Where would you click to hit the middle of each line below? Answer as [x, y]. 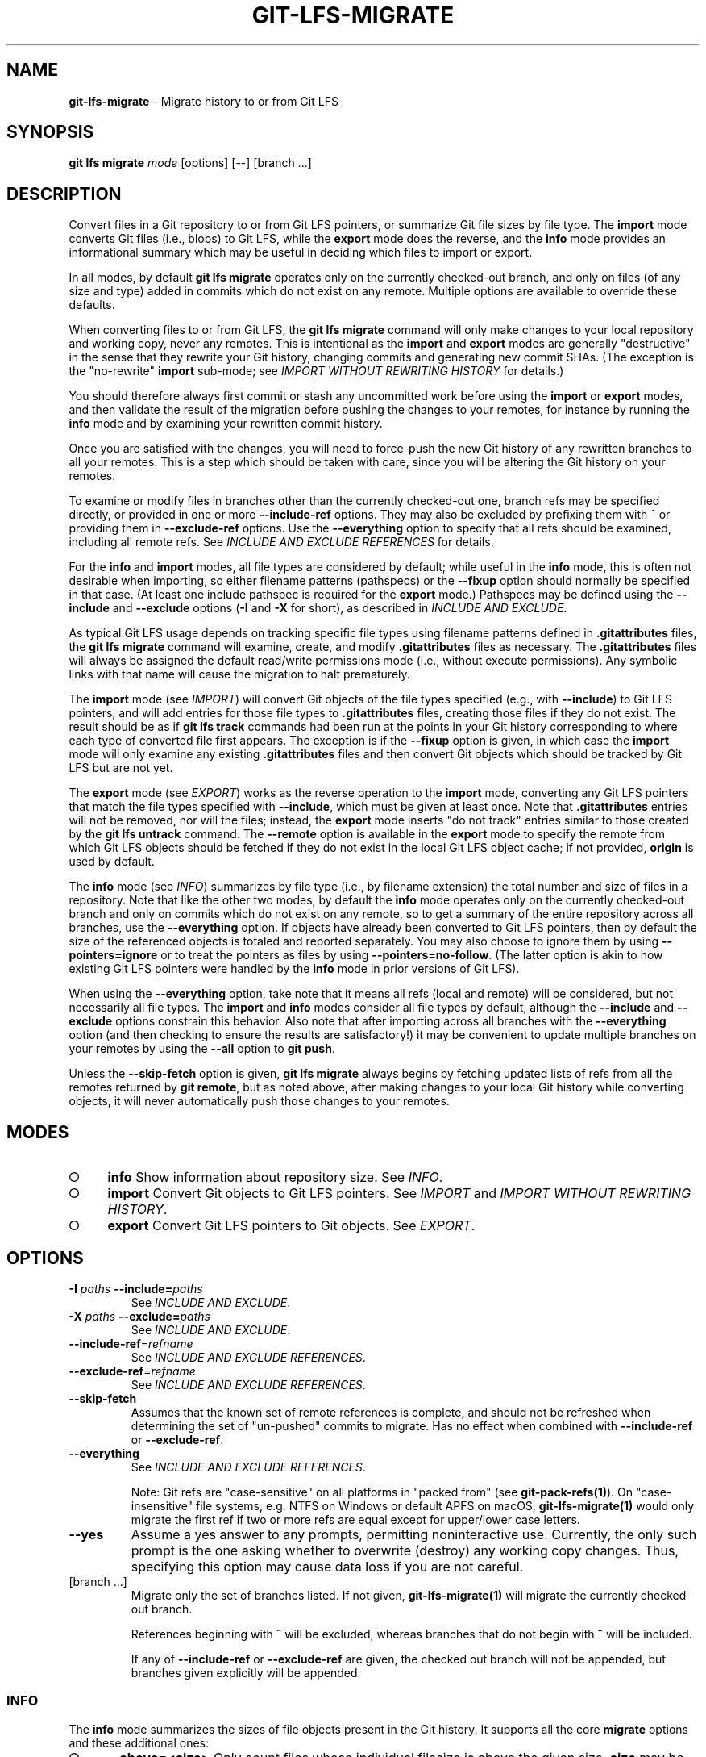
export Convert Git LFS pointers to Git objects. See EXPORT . [291, 1226]
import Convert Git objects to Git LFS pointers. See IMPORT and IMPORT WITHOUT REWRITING [399, 1194]
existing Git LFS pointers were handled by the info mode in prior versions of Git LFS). [294, 969]
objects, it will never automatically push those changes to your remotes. [259, 1101]
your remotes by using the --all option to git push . [202, 1049]
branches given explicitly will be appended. [246, 1672]
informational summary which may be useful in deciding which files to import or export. [301, 252]
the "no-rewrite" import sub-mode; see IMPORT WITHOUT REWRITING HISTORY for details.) [316, 371]
